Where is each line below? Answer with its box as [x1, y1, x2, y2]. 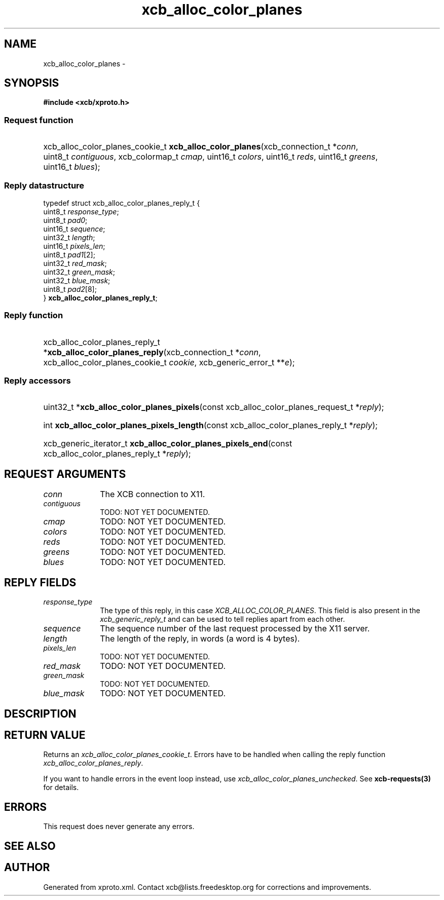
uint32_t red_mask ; [43, 258, 107, 268]
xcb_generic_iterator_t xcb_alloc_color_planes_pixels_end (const [43, 438, 292, 449]
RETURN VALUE [4, 728, 86, 741]
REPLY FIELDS [4, 576, 77, 589]
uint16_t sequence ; [43, 224, 105, 233]
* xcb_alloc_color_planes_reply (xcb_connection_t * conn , [43, 347, 261, 357]
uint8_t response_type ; [43, 207, 119, 216]
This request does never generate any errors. [43, 822, 195, 831]
